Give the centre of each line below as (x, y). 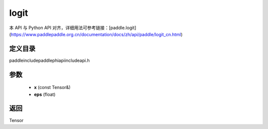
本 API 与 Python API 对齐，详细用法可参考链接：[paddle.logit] (73, 28)
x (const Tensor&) (52, 87)
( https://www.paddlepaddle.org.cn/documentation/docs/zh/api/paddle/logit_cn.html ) (96, 34)
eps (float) (45, 94)
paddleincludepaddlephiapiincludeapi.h (49, 60)
